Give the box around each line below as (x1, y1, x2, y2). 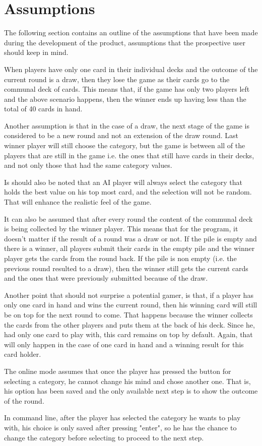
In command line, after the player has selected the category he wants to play (4, 412, 241, 423)
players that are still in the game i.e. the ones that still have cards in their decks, (4, 150, 254, 160)
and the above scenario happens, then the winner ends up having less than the (4, 93, 246, 104)
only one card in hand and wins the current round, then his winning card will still (4, 299, 257, 310)
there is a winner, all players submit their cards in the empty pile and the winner (4, 243, 255, 253)
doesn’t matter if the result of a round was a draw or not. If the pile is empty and (4, 233, 257, 243)
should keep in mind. (4, 47, 69, 57)
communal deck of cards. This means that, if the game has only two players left (4, 84, 250, 94)
